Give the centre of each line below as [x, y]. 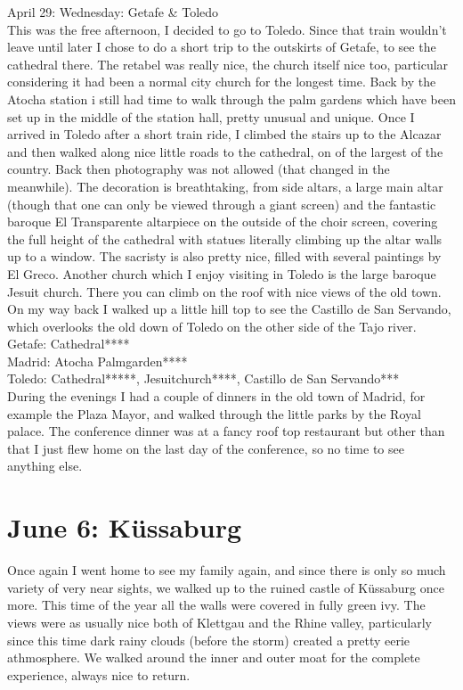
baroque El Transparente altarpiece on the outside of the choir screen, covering [223, 222]
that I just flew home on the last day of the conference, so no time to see [206, 448]
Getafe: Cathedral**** [69, 344]
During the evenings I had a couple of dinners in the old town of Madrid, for [216, 396]
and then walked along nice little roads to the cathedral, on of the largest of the [225, 151]
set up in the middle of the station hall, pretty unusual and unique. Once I [211, 116]
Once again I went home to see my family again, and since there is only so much [227, 570]
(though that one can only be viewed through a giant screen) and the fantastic [222, 204]
